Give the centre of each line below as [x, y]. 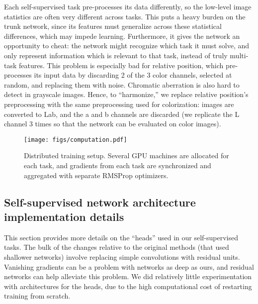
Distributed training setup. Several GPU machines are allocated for [127, 155]
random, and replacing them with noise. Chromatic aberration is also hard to [122, 84]
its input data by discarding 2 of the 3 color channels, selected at [133, 75]
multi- [239, 55]
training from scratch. [37, 296]
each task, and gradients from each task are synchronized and [118, 165]
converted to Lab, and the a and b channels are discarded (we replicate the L [122, 114]
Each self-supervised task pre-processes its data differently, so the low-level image [128, 6]
